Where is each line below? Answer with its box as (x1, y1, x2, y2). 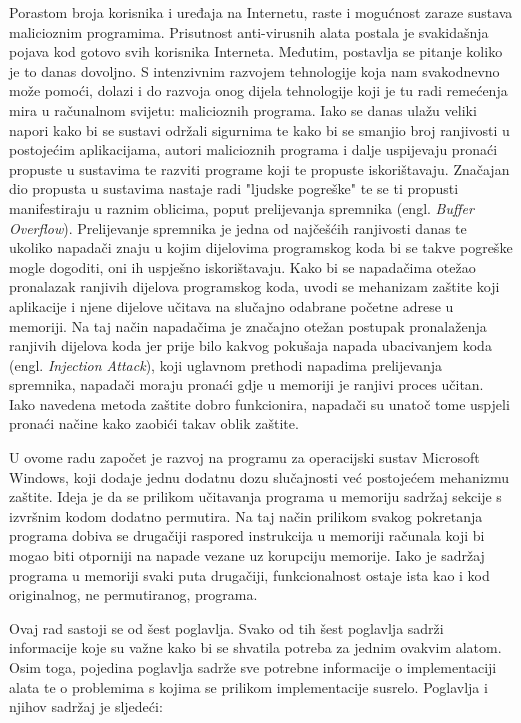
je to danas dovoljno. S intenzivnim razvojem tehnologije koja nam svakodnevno (9, 60, 500, 81)
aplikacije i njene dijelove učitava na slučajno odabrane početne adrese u (9, 295, 454, 316)
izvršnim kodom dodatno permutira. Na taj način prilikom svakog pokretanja (9, 505, 483, 526)
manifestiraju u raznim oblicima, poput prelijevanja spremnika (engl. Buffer (9, 197, 474, 218)
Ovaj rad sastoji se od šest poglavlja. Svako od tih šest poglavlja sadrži (9, 617, 444, 638)
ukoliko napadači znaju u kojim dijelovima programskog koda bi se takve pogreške (9, 237, 513, 258)
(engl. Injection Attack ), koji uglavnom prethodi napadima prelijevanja (9, 354, 443, 375)
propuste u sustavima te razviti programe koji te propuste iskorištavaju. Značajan (9, 158, 510, 179)
